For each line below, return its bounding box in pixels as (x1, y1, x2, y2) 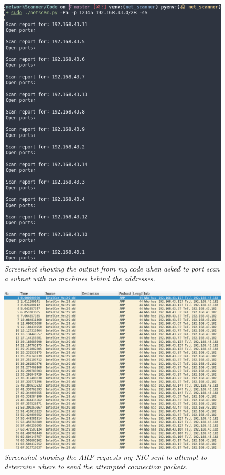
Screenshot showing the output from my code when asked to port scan (4, 263, 220, 274)
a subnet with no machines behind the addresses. (4, 273, 155, 284)
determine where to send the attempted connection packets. (4, 461, 188, 472)
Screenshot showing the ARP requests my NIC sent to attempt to (4, 451, 207, 462)
